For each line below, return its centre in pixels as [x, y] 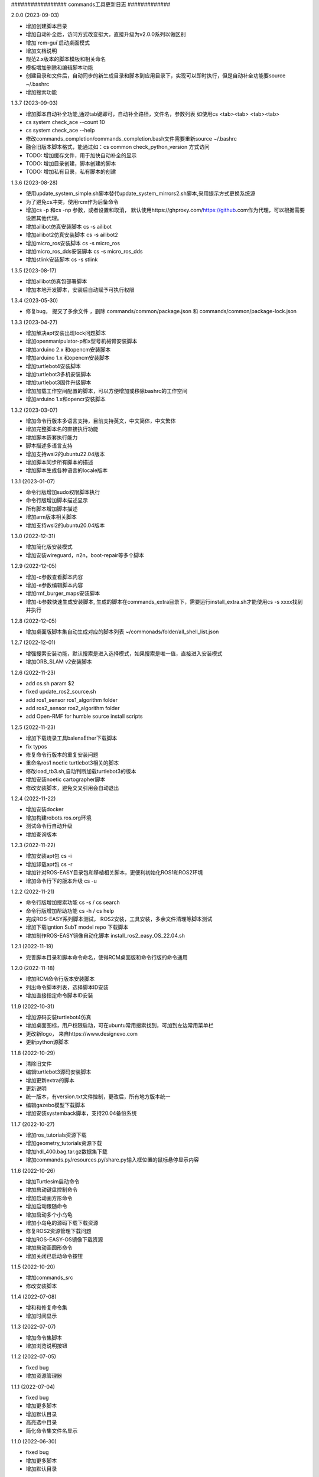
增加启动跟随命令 [46, 1206]
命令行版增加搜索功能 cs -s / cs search [73, 902]
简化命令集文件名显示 [52, 1430]
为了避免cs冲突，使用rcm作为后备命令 [72, 201]
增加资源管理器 [44, 1376]
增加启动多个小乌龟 [49, 1215]
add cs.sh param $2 [50, 683]
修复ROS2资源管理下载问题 [58, 1231]
